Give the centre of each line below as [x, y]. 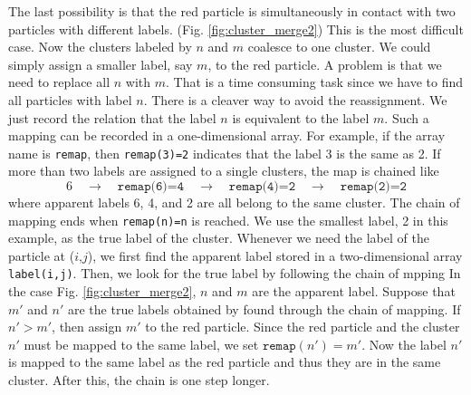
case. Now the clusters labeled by [100, 47]
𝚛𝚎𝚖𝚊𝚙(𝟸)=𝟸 [373, 187]
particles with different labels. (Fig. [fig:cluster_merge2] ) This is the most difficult [236, 29]
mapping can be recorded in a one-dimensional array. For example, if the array [227, 135]
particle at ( [42, 255]
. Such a [407, 117]
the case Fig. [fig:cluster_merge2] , [102, 291]
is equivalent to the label [301, 117]
